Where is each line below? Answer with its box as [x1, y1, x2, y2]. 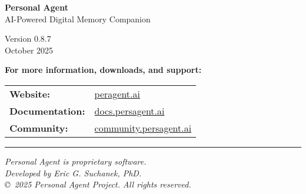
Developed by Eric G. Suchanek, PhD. [5, 166, 142, 179]
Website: [9, 86, 51, 101]
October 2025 [5, 44, 54, 56]
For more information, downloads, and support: [5, 63, 202, 76]
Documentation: [9, 103, 85, 118]
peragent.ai [94, 86, 140, 101]
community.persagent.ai [94, 121, 192, 135]
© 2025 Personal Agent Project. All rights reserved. [5, 178, 191, 190]
